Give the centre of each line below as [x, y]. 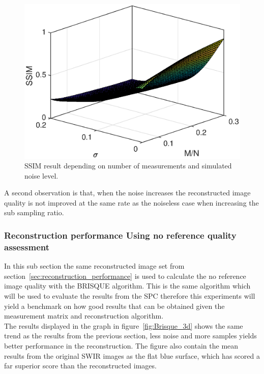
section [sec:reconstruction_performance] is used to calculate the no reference [125, 276]
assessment [27, 247]
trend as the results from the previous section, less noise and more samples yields [130, 336]
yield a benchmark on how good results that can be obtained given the [114, 306]
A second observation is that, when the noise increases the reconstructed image [127, 193]
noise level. [41, 175]
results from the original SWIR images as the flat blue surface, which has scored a [132, 355]
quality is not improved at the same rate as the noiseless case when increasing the [131, 202]
